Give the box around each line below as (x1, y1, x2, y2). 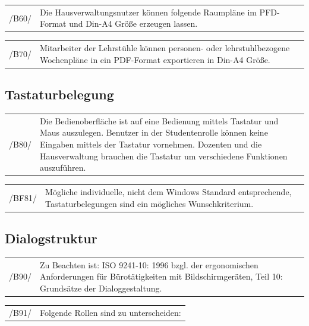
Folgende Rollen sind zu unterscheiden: (39, 306, 181, 318)
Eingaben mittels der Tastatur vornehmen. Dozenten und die (39, 138, 262, 151)
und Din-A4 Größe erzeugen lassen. (69, 17, 198, 30)
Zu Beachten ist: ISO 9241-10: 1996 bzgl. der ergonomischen (39, 258, 258, 271)
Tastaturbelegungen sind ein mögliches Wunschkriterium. (45, 197, 254, 209)
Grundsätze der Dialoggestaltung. (39, 281, 162, 294)
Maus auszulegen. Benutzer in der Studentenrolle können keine (39, 126, 268, 139)
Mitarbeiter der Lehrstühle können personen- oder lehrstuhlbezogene (39, 42, 290, 54)
